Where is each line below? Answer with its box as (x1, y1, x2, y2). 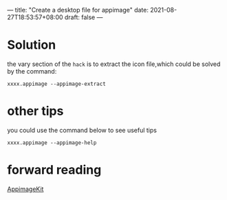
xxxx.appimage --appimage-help (7, 139, 97, 146)
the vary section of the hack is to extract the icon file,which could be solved (7, 60, 221, 68)
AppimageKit (7, 185, 44, 193)
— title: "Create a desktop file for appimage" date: (7, 6, 149, 14)
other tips (7, 103, 64, 119)
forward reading (7, 162, 102, 178)
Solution (7, 37, 56, 53)
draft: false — (64, 13, 103, 21)
